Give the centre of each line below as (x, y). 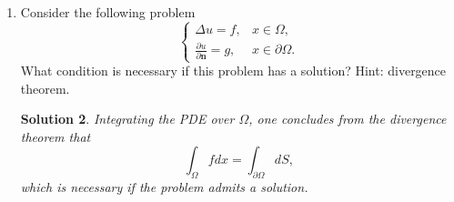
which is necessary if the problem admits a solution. (164, 187)
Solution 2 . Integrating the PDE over (127, 119)
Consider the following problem (108, 12)
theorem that (55, 136)
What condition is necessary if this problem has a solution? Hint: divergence (233, 70)
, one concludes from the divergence (348, 119)
